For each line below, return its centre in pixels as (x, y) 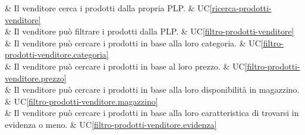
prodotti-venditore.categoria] (57, 54)
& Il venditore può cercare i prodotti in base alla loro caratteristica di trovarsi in (152, 113)
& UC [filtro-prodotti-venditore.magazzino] (81, 101)
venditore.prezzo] (36, 78)
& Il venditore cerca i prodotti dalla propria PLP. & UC (107, 8)
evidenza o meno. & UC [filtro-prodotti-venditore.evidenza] (111, 124)
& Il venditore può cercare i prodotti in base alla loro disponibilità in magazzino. (152, 90)
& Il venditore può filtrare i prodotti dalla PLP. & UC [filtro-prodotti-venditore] (150, 31)
